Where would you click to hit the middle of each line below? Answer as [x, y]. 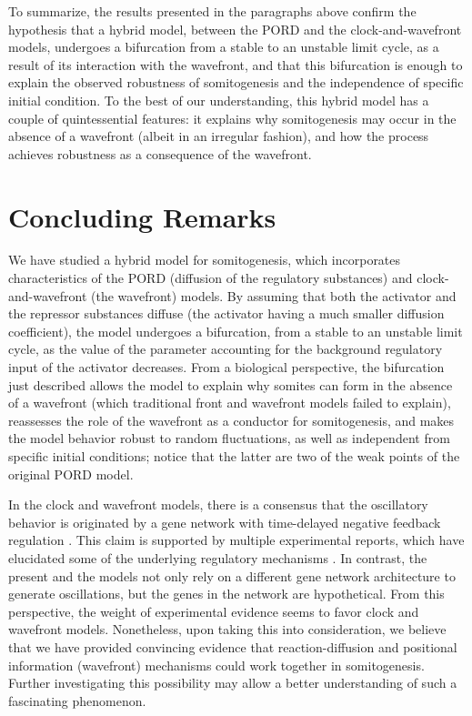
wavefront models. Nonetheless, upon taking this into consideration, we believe [227, 629]
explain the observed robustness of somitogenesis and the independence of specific [236, 82]
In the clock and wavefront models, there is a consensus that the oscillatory [218, 504]
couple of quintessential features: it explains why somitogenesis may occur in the [232, 118]
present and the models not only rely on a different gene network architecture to [232, 575]
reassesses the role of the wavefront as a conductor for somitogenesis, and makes [231, 420]
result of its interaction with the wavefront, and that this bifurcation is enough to [236, 64]
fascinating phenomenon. [77, 700]
